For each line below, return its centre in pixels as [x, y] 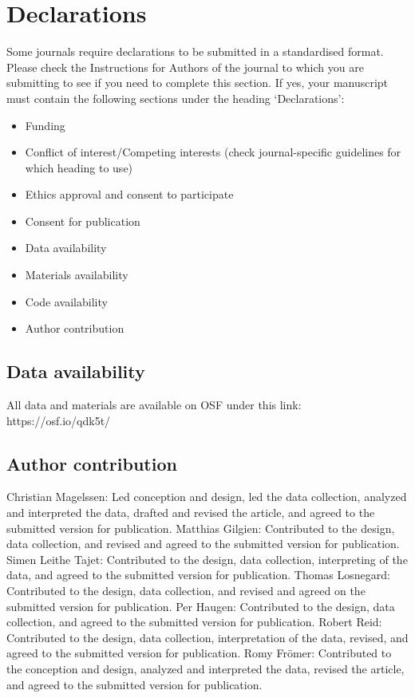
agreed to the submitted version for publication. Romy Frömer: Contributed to [199, 653]
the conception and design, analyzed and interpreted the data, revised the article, [206, 668]
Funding [45, 125]
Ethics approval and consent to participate [129, 194]
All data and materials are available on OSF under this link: [154, 405]
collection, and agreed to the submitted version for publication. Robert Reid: [194, 622]
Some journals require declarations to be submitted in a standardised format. [195, 51]
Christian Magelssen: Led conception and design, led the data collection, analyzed [207, 497]
